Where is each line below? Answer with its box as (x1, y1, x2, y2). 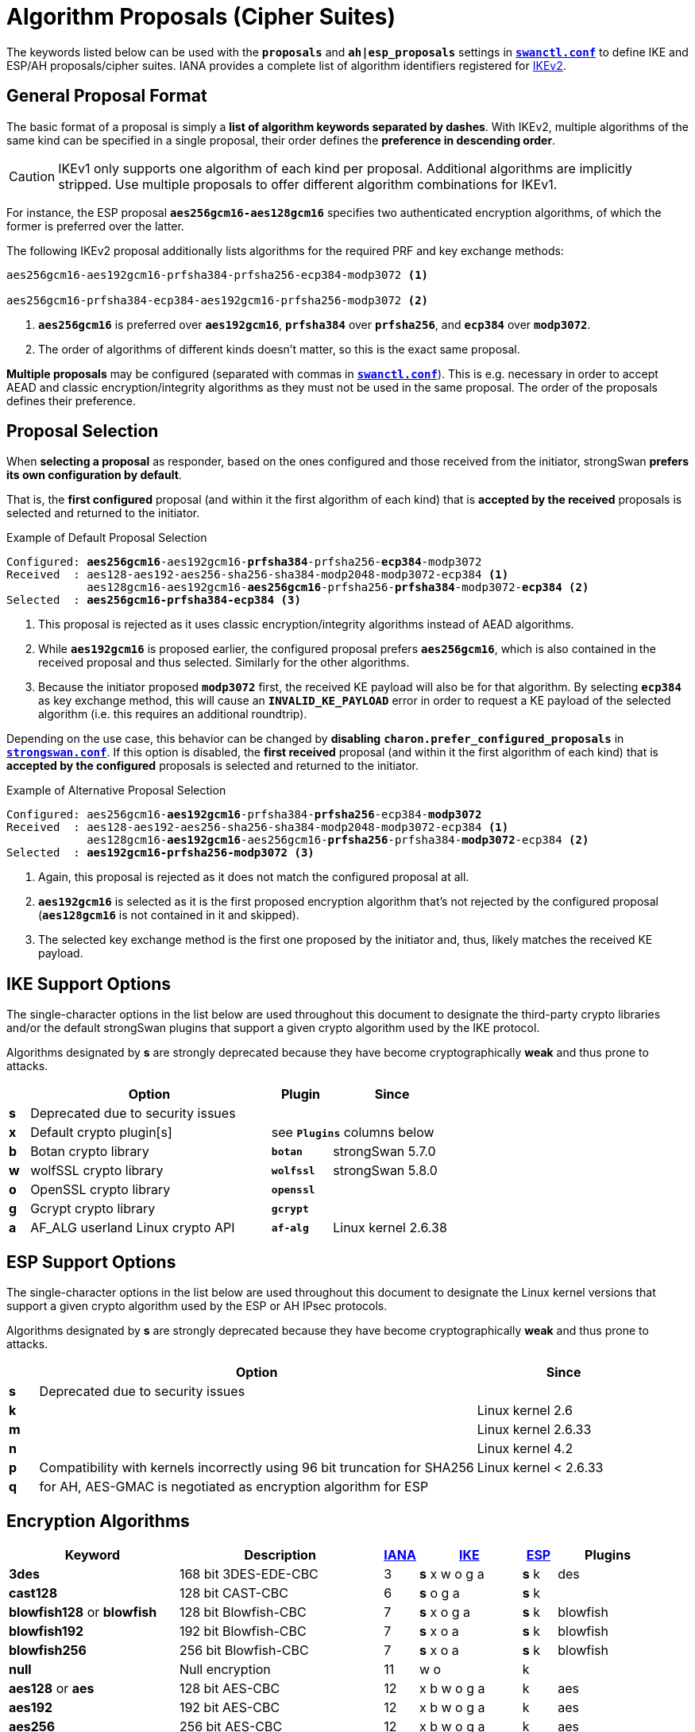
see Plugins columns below (271, 1124, 434, 1141)
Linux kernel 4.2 (477, 1440, 573, 1457)
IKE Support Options (6, 973, 172, 994)
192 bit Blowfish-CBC (179, 1622, 307, 1639)
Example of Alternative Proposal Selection (6, 783, 226, 798)
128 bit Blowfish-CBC (179, 1603, 307, 1620)
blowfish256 (9, 1641, 87, 1658)
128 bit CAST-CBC (179, 1584, 288, 1601)
